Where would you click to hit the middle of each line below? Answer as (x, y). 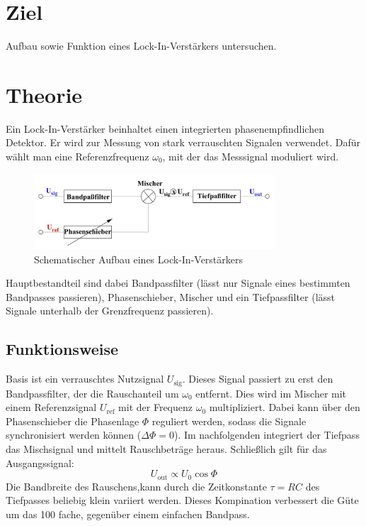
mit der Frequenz (156, 407)
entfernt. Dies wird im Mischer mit (271, 393)
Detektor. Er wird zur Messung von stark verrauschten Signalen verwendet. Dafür (183, 142)
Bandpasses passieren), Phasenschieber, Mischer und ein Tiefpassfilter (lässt (171, 296)
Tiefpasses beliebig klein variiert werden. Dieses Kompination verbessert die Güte (182, 500)
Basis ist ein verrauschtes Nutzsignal (85, 379)
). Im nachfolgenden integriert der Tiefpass (267, 435)
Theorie (44, 94)
